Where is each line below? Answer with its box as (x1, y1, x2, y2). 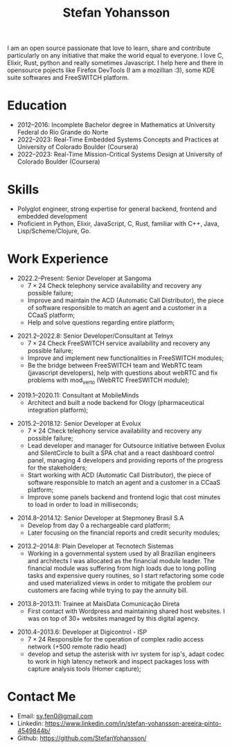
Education (7, 98, 67, 114)
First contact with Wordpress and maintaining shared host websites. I (27, 607, 225, 615)
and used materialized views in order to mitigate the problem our (27, 578, 213, 587)
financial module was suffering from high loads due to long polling (27, 564, 217, 572)
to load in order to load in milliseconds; (27, 500, 139, 508)
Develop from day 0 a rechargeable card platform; (27, 521, 171, 529)
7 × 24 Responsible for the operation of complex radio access (27, 635, 204, 643)
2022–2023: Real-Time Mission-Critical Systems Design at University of (17, 150, 223, 159)
